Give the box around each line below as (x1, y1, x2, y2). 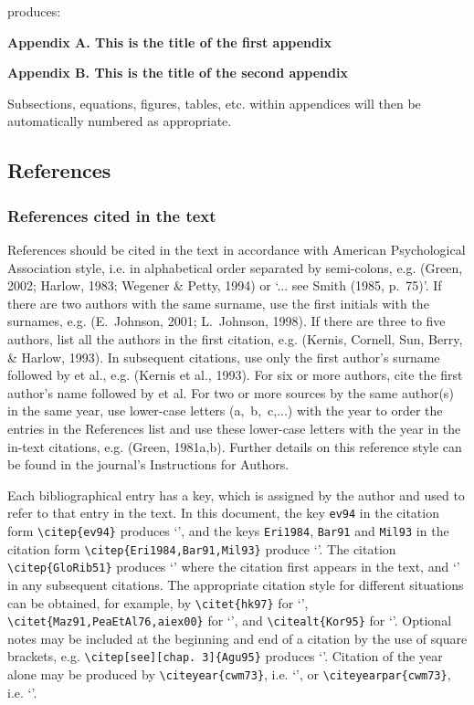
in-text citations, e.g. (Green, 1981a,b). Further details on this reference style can (7, 437, 462, 456)
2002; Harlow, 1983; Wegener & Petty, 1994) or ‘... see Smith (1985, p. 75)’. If (7, 276, 442, 295)
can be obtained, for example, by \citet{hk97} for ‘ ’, (7, 593, 309, 612)
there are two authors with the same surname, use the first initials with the (7, 293, 429, 312)
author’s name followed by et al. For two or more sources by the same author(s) (7, 383, 454, 402)
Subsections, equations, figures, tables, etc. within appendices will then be (7, 93, 421, 112)
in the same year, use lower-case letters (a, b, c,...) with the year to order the (7, 401, 443, 420)
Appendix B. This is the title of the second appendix (7, 63, 348, 82)
